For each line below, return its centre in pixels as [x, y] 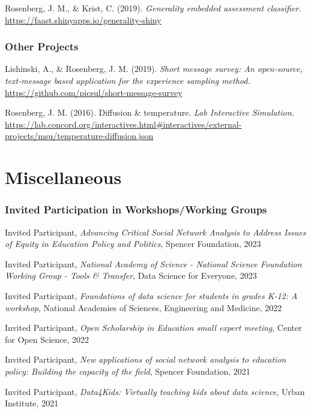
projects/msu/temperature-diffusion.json [79, 136]
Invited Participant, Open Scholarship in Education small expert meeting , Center [153, 328]
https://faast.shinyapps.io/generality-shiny [83, 19]
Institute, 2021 [32, 403]
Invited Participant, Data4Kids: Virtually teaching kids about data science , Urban [155, 391]
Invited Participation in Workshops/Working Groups [136, 209]
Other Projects [42, 46]
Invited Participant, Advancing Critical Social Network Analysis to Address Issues [155, 232]
